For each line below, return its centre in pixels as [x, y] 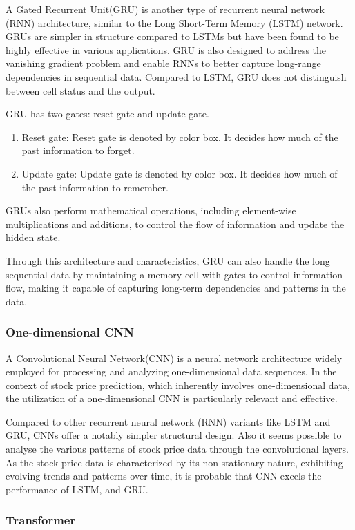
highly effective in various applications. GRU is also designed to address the [166, 49]
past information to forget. [78, 150]
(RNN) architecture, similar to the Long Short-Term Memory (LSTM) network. [174, 22]
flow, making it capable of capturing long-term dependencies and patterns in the [176, 288]
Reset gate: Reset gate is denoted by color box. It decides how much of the [180, 136]
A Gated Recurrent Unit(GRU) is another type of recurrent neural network [165, 9]
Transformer [41, 520]
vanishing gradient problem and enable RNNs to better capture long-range [163, 63]
